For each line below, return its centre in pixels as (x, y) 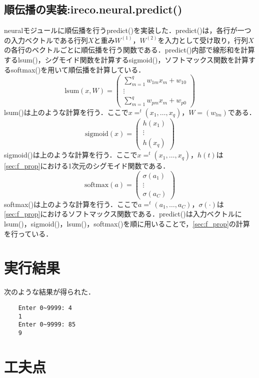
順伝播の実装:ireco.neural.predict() (93, 9)
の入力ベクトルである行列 (46, 40)
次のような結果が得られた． (49, 292)
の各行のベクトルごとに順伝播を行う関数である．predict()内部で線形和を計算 (129, 50)
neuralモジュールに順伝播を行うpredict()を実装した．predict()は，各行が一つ (128, 30)
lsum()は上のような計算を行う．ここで (66, 112)
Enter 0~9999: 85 (47, 325)
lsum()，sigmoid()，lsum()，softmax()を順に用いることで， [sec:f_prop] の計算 (127, 224)
